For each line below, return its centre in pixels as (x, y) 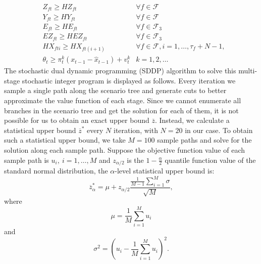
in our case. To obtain (219, 130)
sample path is (27, 160)
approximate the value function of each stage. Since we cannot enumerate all (123, 100)
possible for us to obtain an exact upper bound (77, 120)
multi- (248, 71)
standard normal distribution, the (56, 171)
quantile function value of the (210, 160)
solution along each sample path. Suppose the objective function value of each (125, 150)
